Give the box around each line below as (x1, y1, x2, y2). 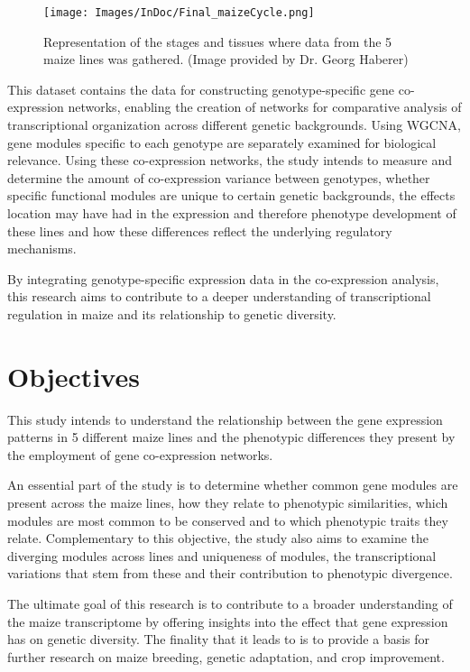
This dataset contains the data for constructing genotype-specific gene (7, 79, 395, 98)
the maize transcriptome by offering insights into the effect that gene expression (7, 612, 448, 631)
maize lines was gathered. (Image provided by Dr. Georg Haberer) (43, 50, 409, 69)
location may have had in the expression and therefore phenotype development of (7, 204, 456, 222)
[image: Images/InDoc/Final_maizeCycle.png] (43, 6, 315, 19)
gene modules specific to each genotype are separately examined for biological (7, 133, 437, 152)
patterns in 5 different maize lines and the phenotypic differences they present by (7, 428, 456, 446)
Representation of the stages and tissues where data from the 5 (43, 32, 392, 51)
